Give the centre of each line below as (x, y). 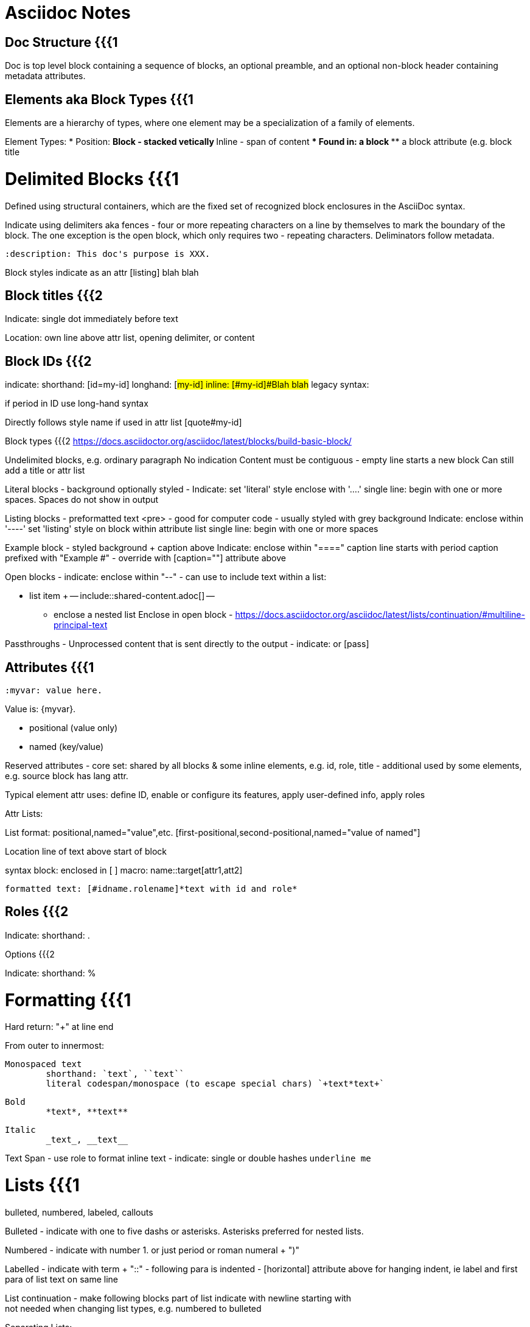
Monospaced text (44, 1064)
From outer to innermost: (54, 1046)
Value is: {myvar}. (40, 709)
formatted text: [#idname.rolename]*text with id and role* (151, 889)
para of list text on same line (61, 1279)
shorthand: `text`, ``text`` (115, 1074)
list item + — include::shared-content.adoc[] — (122, 596)
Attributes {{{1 (50, 667)
